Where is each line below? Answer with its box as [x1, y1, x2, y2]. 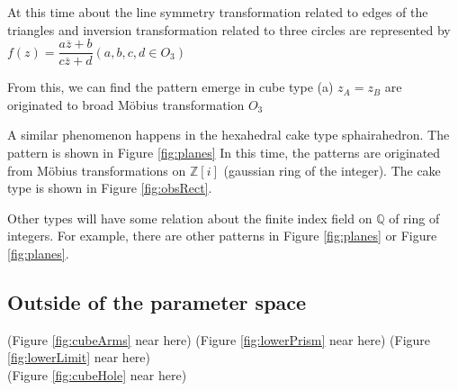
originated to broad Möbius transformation [7, 95, 245, 114]
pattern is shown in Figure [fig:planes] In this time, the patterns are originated [7, 143, 441, 162]
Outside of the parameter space [7, 287, 307, 315]
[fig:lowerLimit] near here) [7, 348, 150, 367]
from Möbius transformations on [7, 160, 186, 179]
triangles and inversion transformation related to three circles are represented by [7, 20, 451, 39]
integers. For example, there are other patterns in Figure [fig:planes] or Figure [7, 226, 437, 245]
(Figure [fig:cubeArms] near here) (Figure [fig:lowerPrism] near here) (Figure [7, 330, 431, 349]
